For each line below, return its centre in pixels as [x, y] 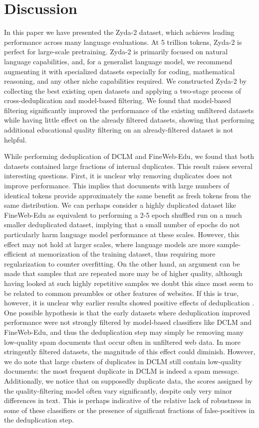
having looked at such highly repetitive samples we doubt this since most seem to [129, 283]
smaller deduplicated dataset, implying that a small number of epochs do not [122, 224]
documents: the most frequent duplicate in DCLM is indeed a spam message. [122, 371]
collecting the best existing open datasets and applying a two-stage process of [123, 90]
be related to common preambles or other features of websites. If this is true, [122, 293]
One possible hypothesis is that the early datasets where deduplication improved [127, 312]
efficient [16, 254]
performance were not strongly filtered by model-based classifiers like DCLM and [128, 322]
